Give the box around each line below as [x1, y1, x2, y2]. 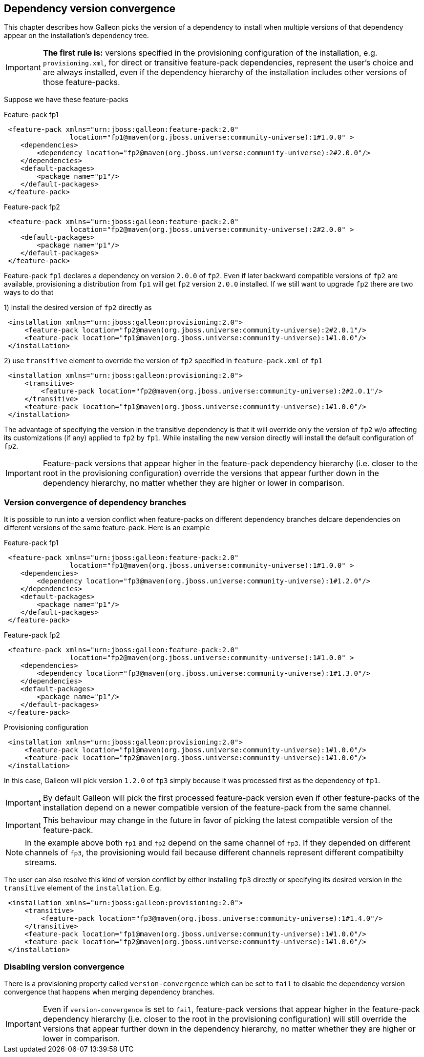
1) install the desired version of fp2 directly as [4, 303, 152, 312]
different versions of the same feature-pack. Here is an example [4, 523, 210, 532]
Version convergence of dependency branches [4, 497, 187, 507]
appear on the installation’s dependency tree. [4, 31, 149, 40]
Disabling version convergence [4, 961, 125, 972]
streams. [25, 857, 57, 868]
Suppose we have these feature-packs [4, 95, 128, 104]
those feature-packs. [42, 77, 120, 87]
